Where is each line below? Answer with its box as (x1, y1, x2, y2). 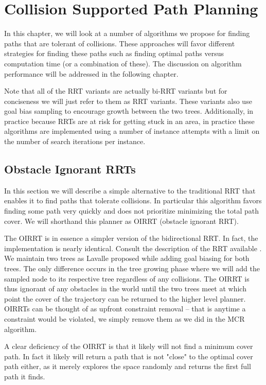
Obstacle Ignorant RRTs (4, 161, 136, 177)
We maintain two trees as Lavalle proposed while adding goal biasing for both (4, 253, 250, 264)
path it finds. (4, 371, 45, 381)
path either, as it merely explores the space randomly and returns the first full (4, 361, 251, 372)
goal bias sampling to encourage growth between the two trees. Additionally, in (4, 106, 254, 116)
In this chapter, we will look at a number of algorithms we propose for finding (4, 28, 250, 39)
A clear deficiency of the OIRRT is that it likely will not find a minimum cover (4, 341, 253, 352)
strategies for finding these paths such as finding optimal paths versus (4, 48, 224, 59)
